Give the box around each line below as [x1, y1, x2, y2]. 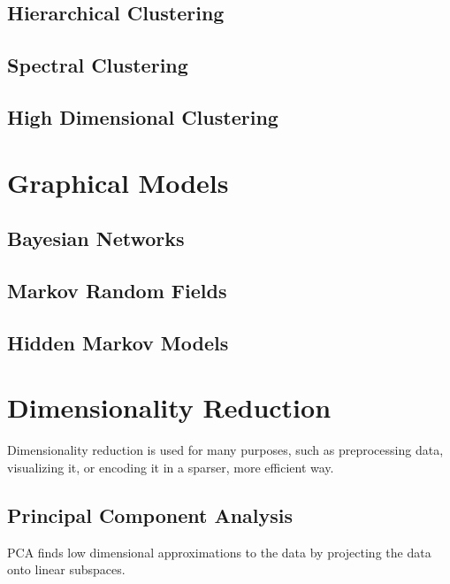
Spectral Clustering [7, 51, 188, 79]
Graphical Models [7, 164, 229, 200]
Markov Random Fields [7, 276, 227, 304]
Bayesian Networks [7, 225, 185, 252]
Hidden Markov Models [7, 328, 229, 356]
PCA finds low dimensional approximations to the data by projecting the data [7, 542, 431, 561]
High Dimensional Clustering [7, 103, 278, 130]
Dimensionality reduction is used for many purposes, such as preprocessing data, [7, 441, 444, 459]
